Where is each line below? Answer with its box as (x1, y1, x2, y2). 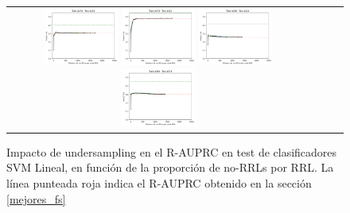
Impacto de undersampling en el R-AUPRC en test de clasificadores (6, 143, 337, 160)
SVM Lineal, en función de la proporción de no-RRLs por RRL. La (6, 159, 334, 176)
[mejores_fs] (6, 190, 66, 207)
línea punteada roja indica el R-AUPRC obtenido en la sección (6, 174, 312, 191)
